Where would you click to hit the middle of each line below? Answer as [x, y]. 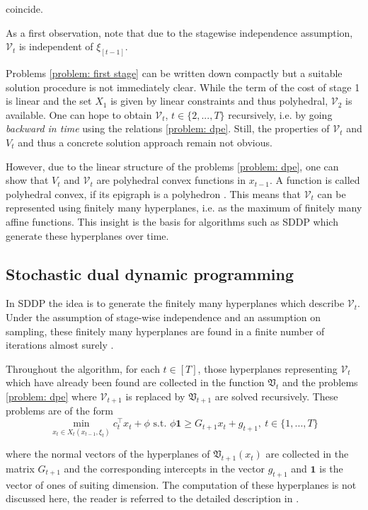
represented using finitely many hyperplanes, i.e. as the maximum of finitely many [184, 208]
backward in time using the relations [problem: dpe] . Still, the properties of [168, 128]
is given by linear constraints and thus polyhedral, [219, 101]
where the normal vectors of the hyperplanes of [108, 454]
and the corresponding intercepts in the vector [164, 468]
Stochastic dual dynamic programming [150, 273]
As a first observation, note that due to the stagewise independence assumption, [179, 32]
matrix [20, 468]
